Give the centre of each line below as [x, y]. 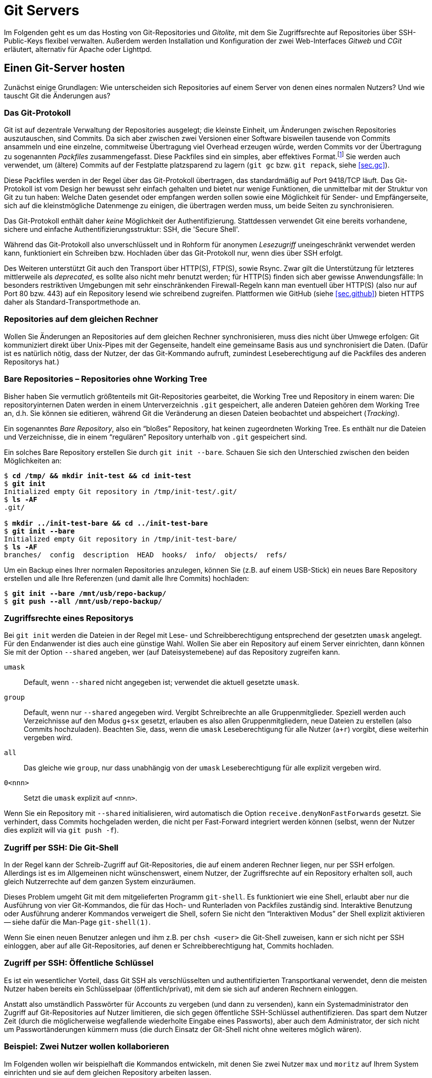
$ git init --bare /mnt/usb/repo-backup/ [85, 593]
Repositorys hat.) [32, 361]
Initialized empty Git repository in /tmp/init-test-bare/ [121, 539]
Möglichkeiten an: [33, 460]
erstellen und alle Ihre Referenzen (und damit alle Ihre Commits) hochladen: [127, 578]
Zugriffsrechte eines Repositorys [69, 618]
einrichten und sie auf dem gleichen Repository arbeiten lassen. [108, 1072]
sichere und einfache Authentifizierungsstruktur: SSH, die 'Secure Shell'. [122, 229]
